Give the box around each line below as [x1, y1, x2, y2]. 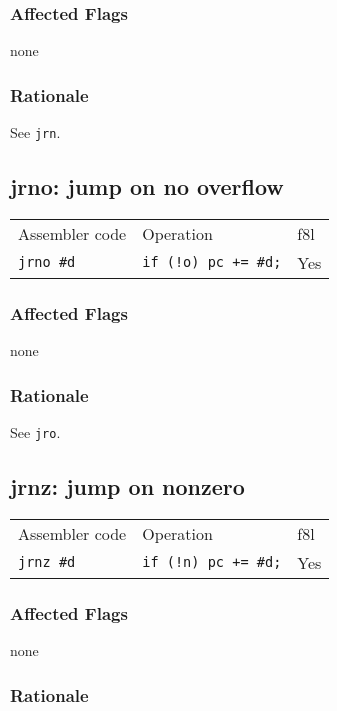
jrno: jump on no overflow [10, 171, 284, 202]
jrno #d [18, 254, 76, 271]
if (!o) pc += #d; [142, 254, 282, 271]
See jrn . [10, 122, 61, 143]
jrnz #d [18, 554, 76, 571]
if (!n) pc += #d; [142, 554, 282, 571]
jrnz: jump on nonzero [10, 470, 245, 501]
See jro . [10, 421, 61, 442]
